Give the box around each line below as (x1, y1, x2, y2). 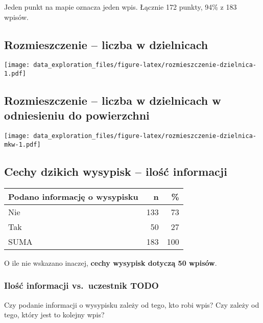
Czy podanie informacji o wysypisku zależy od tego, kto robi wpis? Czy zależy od (4, 299, 259, 310)
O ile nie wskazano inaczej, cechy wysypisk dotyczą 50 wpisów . (4, 257, 217, 268)
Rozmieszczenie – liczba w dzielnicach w (4, 93, 221, 108)
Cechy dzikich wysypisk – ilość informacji (4, 164, 227, 179)
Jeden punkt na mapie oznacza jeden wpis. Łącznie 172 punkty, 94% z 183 (4, 2, 237, 12)
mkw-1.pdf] (4, 141, 41, 148)
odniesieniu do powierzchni (4, 107, 150, 123)
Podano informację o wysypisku (8, 190, 138, 202)
